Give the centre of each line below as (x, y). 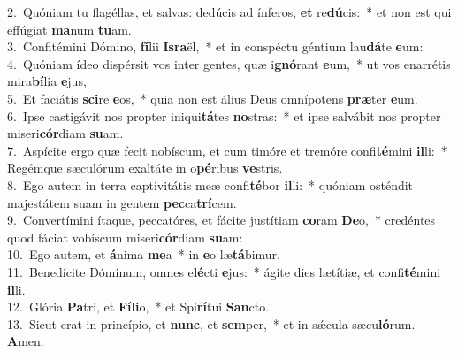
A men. (26, 341)
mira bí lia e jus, (47, 81)
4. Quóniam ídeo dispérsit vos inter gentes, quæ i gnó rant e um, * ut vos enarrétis (229, 63)
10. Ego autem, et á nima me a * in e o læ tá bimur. (144, 254)
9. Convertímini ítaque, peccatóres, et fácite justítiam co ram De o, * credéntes (221, 220)
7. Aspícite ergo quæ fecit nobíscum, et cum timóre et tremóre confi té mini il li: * (227, 150)
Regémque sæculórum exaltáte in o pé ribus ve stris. (145, 168)
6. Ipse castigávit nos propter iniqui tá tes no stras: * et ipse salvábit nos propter (224, 115)
